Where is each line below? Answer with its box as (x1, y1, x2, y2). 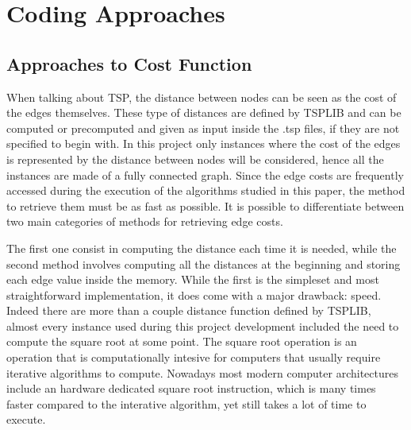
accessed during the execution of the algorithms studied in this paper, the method (6, 182, 405, 199)
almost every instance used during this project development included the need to (6, 317, 399, 334)
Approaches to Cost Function (6, 51, 252, 76)
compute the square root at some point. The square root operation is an (6, 333, 357, 350)
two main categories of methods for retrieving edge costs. (6, 213, 283, 230)
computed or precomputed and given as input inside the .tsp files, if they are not (6, 119, 400, 136)
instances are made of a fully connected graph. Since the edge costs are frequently (6, 166, 404, 183)
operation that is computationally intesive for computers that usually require (6, 349, 381, 366)
